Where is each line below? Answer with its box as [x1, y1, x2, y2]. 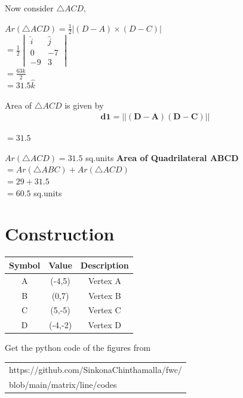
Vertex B [88, 289, 121, 301]
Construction [5, 221, 115, 246]
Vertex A [88, 274, 121, 286]
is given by [64, 98, 104, 111]
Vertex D [88, 319, 122, 331]
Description [80, 258, 129, 271]
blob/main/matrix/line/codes [9, 378, 117, 390]
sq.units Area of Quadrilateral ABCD [85, 151, 239, 163]
